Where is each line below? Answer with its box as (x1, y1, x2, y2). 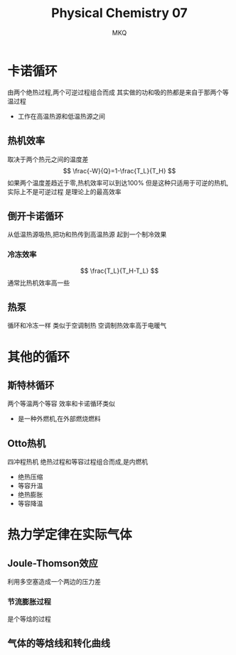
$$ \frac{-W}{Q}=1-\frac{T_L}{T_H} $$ (63, 166, 176, 175)
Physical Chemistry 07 (50, 5, 188, 21)
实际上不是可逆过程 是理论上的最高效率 (7, 187, 122, 196)
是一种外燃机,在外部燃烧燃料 (17, 414, 101, 423)
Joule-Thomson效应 (7, 557, 98, 569)
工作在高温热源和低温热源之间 (17, 112, 105, 120)
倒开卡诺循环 (7, 210, 64, 222)
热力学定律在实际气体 (7, 527, 133, 543)
